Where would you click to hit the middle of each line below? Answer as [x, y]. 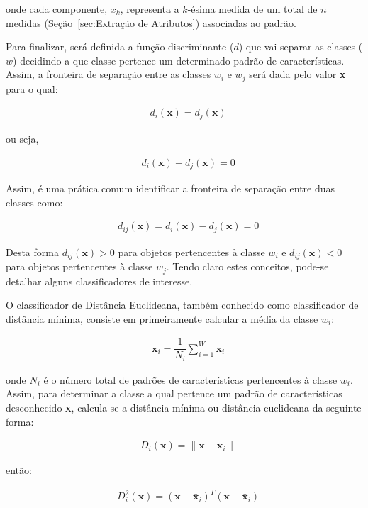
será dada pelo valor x [297, 74]
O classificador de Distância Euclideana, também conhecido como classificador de [182, 305]
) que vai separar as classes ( [301, 46]
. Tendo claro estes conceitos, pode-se [247, 266]
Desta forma [32, 252]
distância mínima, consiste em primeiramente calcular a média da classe [162, 318]
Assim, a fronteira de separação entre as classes [108, 74]
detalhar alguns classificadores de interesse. [99, 281]
